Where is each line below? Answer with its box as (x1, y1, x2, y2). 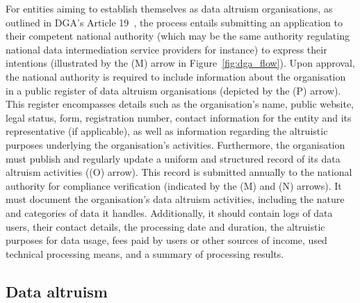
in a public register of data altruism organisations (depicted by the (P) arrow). (6, 83, 341, 97)
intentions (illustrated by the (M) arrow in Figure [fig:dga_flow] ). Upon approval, (6, 56, 355, 70)
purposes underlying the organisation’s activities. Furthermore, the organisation (6, 137, 345, 151)
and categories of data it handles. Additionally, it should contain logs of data (6, 205, 333, 220)
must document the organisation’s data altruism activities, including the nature (6, 192, 345, 206)
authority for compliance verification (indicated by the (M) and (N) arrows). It (6, 178, 342, 193)
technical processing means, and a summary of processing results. (6, 246, 284, 261)
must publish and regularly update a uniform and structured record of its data (6, 151, 341, 165)
